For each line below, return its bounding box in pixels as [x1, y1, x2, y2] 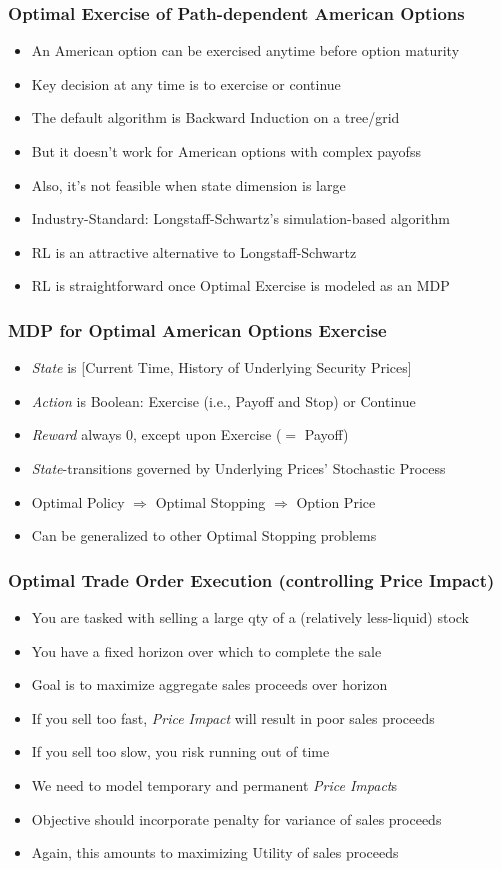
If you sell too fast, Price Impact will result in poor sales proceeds [31, 707, 435, 728]
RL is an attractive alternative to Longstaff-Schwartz [31, 241, 357, 262]
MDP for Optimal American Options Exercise [8, 317, 387, 342]
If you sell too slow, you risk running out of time [31, 741, 330, 762]
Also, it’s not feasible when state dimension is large [31, 174, 346, 195]
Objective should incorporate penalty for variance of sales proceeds [31, 808, 442, 829]
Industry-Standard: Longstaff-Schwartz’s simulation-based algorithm [31, 208, 450, 229]
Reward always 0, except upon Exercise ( [31, 424, 282, 445]
